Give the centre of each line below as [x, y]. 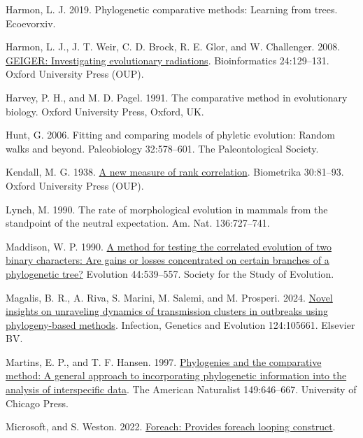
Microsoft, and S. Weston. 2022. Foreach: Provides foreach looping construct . [171, 426]
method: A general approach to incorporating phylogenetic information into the [176, 375]
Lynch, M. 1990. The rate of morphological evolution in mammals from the [167, 209]
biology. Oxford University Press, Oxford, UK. [105, 111]
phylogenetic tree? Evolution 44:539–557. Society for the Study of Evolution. [170, 273]
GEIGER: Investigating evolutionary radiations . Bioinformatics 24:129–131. [168, 60]
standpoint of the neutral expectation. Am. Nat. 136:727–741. [138, 223]
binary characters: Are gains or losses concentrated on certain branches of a [168, 260]
